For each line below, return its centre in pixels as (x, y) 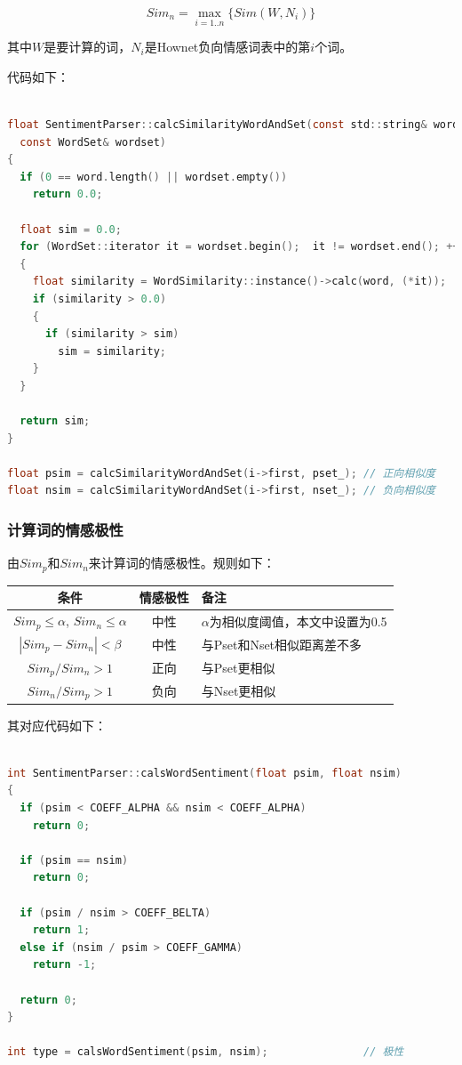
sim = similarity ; (112, 351)
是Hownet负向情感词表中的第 (227, 47)
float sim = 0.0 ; (71, 229)
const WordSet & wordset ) (93, 142)
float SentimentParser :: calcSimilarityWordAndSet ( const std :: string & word (233, 125)
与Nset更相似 (239, 691)
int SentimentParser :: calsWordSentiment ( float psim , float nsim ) (204, 773)
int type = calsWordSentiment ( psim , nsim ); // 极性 (206, 1052)
